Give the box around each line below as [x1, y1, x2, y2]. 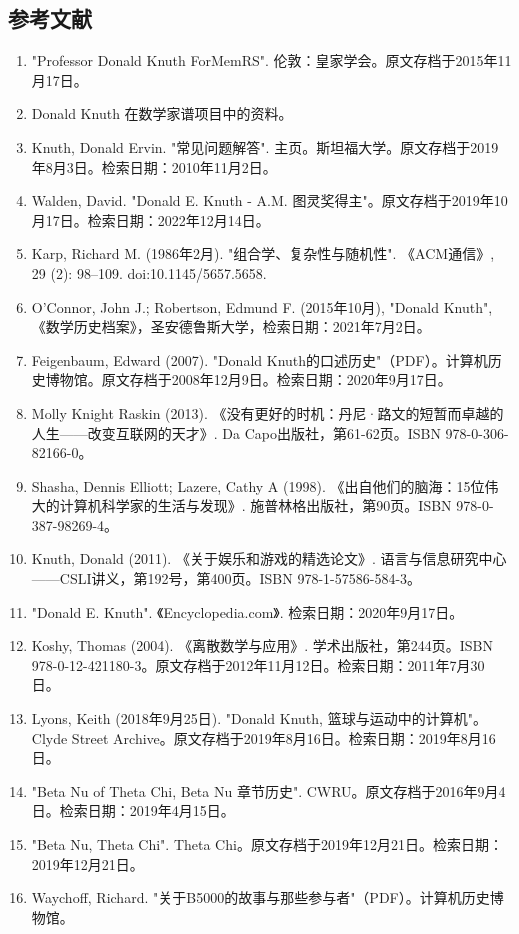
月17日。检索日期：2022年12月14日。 [31, 209, 270, 230]
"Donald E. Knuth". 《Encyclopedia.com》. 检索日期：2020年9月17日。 [31, 601, 464, 622]
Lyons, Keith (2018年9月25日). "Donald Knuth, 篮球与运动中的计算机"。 [31, 708, 487, 729]
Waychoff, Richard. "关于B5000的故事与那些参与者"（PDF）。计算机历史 [31, 887, 490, 908]
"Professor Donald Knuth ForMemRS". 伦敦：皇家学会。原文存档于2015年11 [31, 50, 512, 71]
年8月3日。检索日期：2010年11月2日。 [31, 156, 277, 177]
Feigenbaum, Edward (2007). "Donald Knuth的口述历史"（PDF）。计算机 [31, 349, 488, 370]
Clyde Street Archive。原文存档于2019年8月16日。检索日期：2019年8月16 [31, 727, 496, 748]
